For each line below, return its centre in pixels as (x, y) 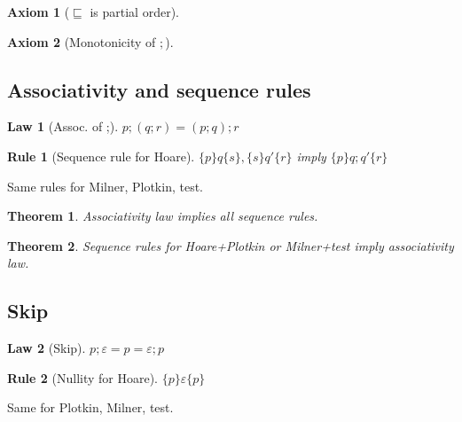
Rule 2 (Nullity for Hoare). (82, 377)
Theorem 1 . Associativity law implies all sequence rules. (163, 216)
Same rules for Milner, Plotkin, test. (105, 186)
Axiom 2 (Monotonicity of (82, 41)
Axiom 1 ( (39, 12)
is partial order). (134, 12)
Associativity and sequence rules (159, 89)
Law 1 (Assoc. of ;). (63, 126)
